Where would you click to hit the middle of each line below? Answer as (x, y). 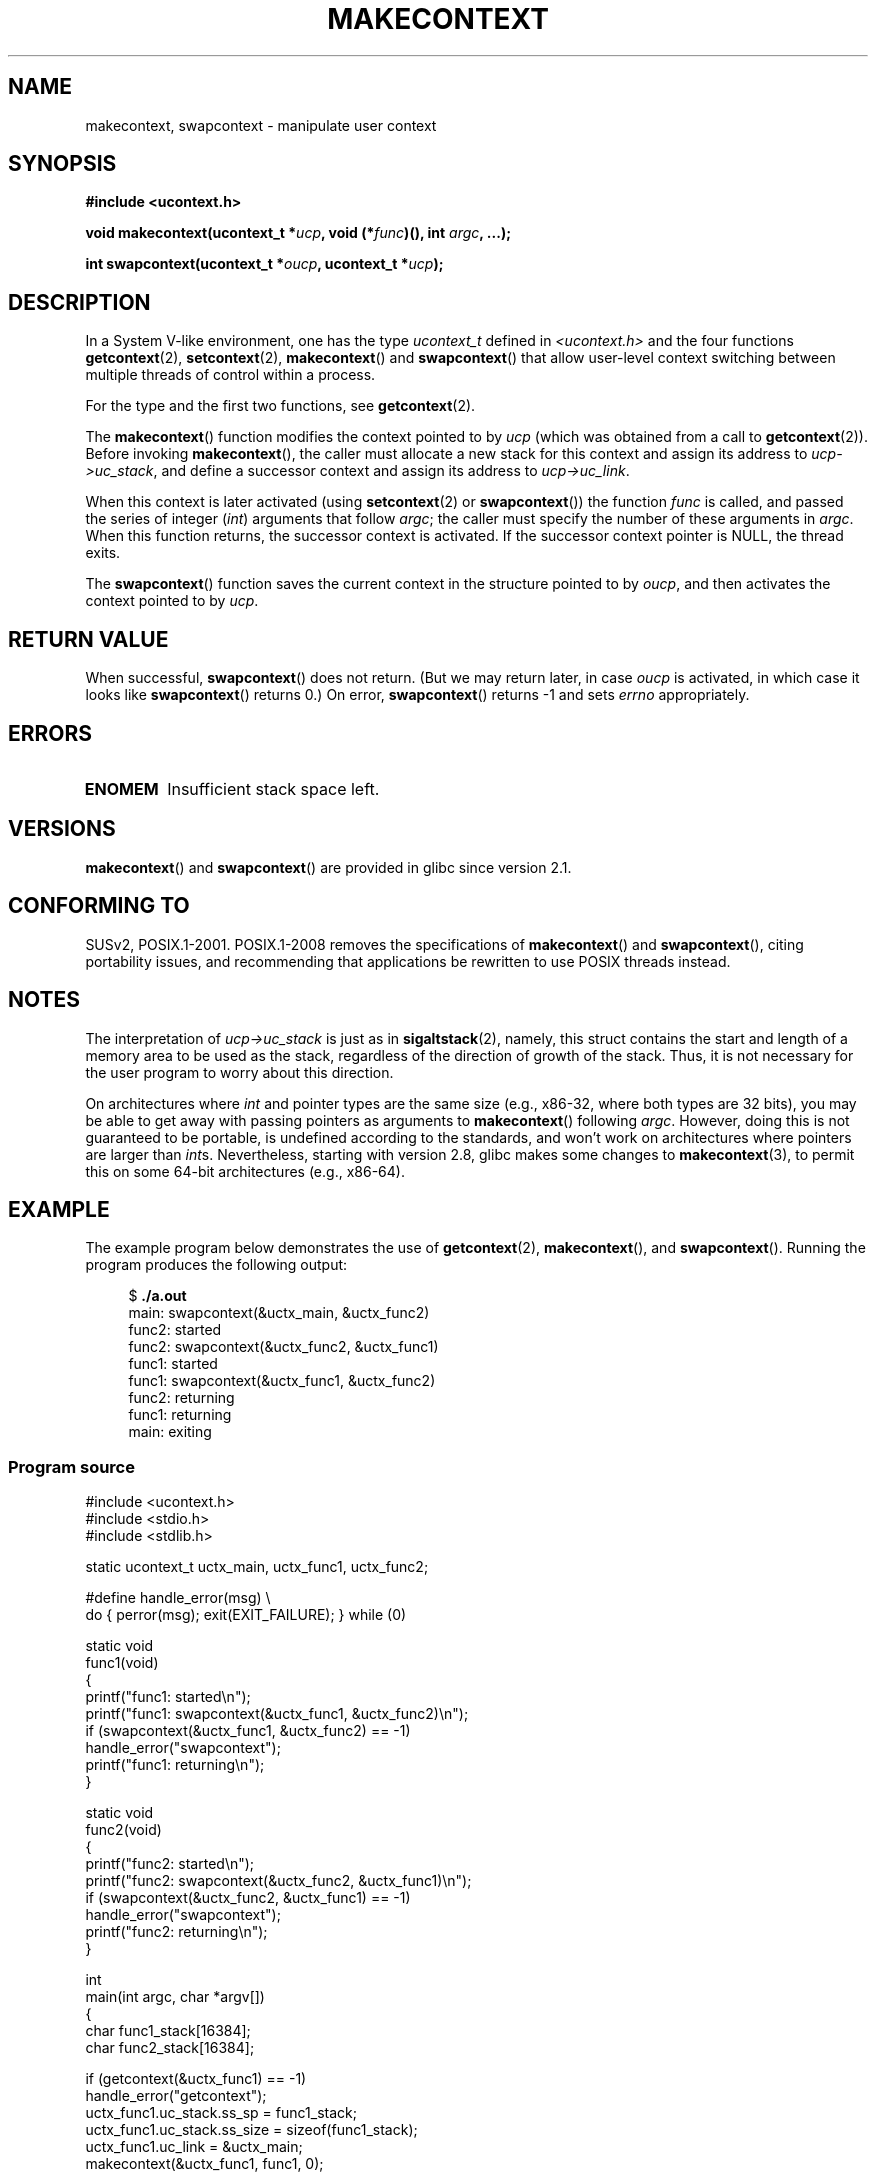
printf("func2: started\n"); (170, 1864)
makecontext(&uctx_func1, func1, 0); (204, 2164)
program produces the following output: (216, 1265)
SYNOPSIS (62, 164)
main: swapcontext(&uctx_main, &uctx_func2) (279, 1313)
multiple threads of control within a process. (230, 375)
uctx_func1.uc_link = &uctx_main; (194, 2147)
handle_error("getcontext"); (176, 2096)
